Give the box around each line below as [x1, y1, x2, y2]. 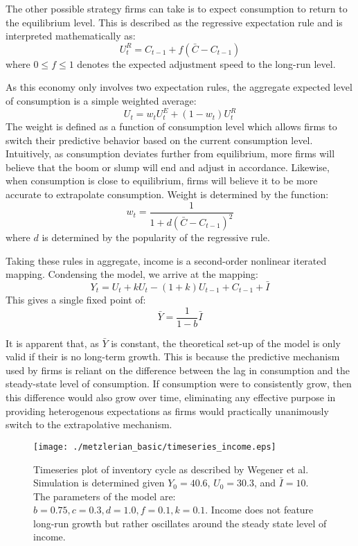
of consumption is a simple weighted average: [6, 93, 197, 107]
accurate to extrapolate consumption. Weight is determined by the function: [6, 187, 329, 202]
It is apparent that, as [6, 335, 99, 350]
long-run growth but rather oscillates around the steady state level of [33, 516, 327, 530]
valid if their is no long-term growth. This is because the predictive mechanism [6, 349, 340, 364]
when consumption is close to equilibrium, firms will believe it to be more [6, 173, 318, 188]
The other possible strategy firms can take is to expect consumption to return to [6, 1, 348, 15]
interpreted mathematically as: [6, 28, 136, 43]
